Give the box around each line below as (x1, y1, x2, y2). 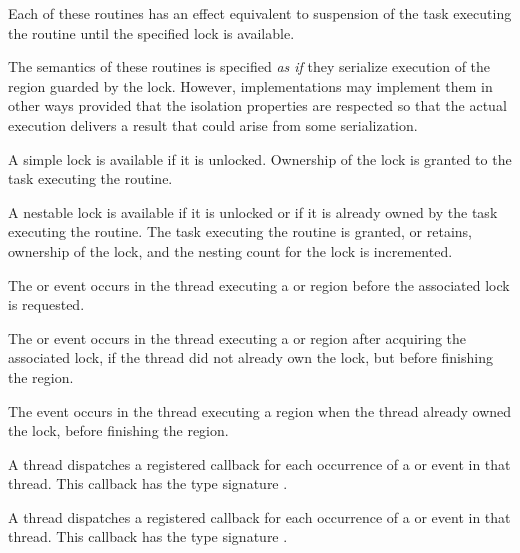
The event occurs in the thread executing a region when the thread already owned (8, 400, 512, 421)
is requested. (8, 294, 85, 315)
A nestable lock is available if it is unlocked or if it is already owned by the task (8, 201, 498, 222)
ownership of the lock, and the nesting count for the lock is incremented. (8, 240, 453, 261)
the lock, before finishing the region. (8, 420, 229, 441)
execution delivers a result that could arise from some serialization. (8, 114, 418, 135)
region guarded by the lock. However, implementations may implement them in (8, 75, 493, 96)
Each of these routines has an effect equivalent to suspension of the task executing (8, 3, 512, 23)
